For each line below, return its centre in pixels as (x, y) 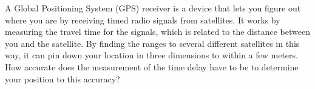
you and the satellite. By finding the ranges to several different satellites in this (152, 43)
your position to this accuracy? (63, 78)
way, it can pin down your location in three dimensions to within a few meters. (151, 55)
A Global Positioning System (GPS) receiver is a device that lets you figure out (153, 8)
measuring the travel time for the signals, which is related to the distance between (157, 32)
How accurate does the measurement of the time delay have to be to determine (152, 66)
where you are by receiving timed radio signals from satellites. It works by (143, 20)
